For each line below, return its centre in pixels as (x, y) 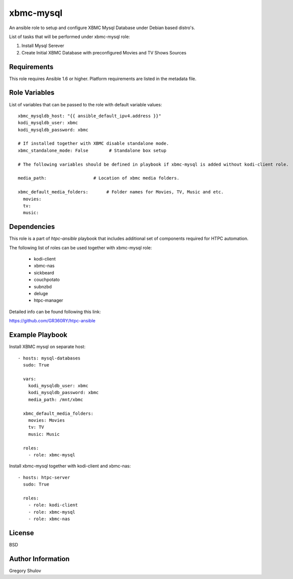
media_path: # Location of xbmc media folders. (99, 178)
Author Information (40, 559)
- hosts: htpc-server (44, 477)
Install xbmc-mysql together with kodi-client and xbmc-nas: (70, 466)
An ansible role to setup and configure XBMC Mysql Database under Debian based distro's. (102, 28)
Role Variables (32, 93)
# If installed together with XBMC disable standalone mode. (93, 144)
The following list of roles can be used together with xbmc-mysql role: (81, 248)
